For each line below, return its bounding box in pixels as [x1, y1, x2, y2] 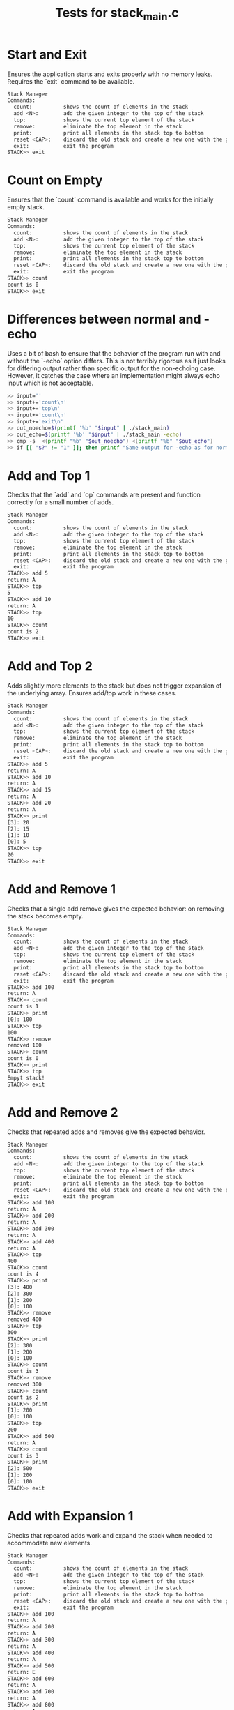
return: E [7, 1669, 36, 1676]
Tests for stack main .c [55, 5, 179, 23]
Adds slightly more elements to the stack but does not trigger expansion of [7, 681, 222, 690]
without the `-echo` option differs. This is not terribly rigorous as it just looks [7, 356, 226, 365]
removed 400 [7, 1316, 42, 1323]
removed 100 [7, 1042, 42, 1049]
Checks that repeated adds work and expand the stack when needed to [7, 1531, 213, 1539]
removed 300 [7, 1381, 42, 1388]
